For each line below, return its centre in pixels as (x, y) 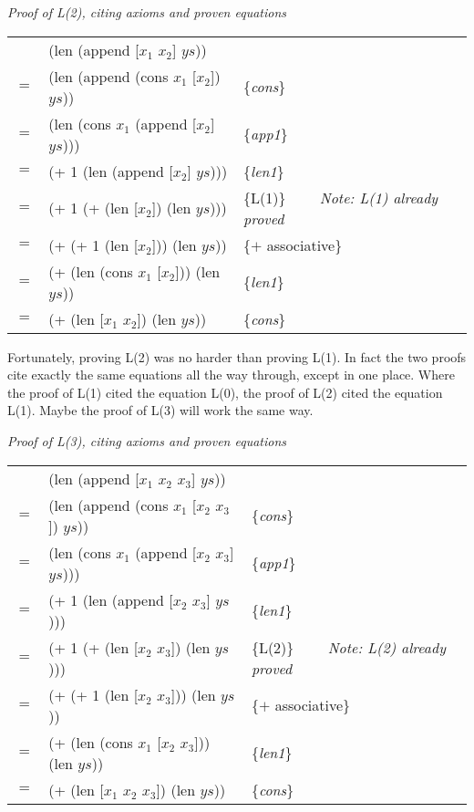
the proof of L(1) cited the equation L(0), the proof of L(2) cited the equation (225, 392)
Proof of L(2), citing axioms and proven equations (147, 12)
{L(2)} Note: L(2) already (348, 647)
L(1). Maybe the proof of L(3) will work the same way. (160, 410)
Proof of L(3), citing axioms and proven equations (147, 440)
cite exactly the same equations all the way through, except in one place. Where (231, 375)
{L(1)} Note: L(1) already (341, 197)
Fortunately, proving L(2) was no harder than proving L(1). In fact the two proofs (237, 356)
